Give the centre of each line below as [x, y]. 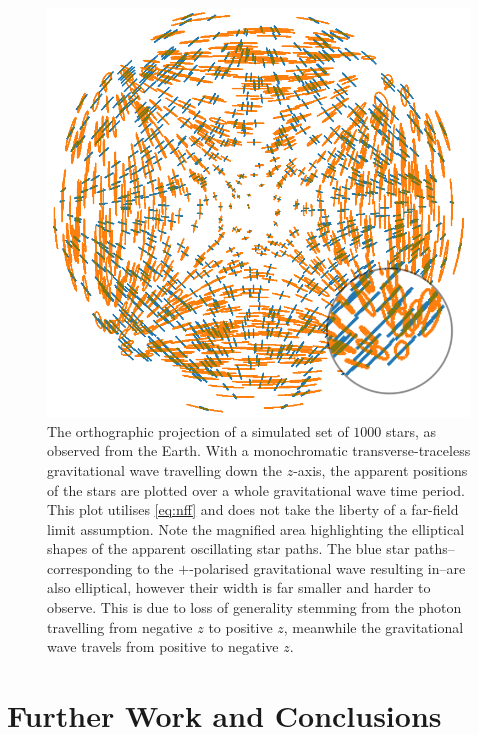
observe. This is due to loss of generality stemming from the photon [254, 607]
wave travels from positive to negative [163, 646]
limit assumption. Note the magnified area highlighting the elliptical [256, 528]
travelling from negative [120, 626]
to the [155, 567]
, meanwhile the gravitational [373, 626]
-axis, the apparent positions [380, 469]
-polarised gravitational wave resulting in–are [327, 567]
